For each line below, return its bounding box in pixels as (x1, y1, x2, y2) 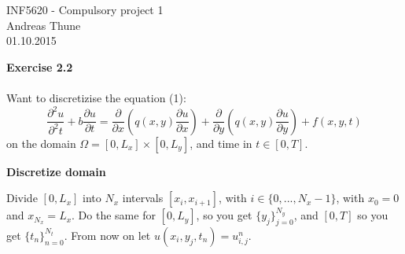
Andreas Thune (6, 17, 81, 33)
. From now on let (64, 226, 151, 243)
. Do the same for (72, 207, 156, 223)
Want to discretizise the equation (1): (6, 89, 186, 105)
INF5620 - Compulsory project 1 (6, 2, 164, 17)
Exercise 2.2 (6, 58, 73, 75)
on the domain (6, 134, 76, 151)
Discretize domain (6, 163, 106, 179)
